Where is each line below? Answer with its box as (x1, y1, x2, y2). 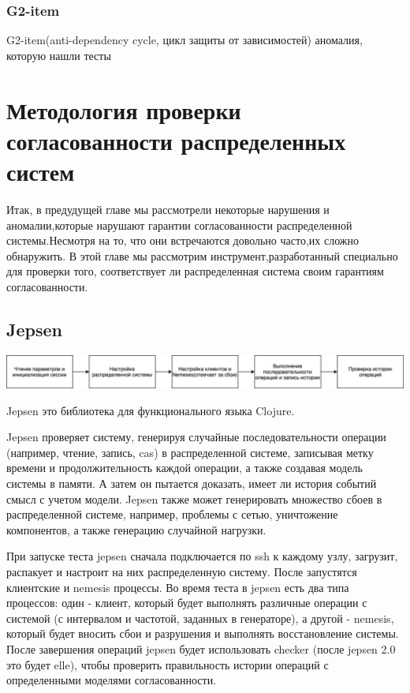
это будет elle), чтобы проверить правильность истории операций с (6, 656, 329, 672)
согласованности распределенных (6, 124, 346, 156)
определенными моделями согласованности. (6, 672, 217, 688)
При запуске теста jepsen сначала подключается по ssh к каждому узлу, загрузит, (6, 548, 398, 564)
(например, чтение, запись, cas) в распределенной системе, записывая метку (6, 444, 374, 460)
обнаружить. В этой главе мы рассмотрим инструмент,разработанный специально (6, 247, 398, 264)
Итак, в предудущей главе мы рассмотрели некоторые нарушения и (6, 200, 330, 217)
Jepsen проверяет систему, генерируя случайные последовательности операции (6, 429, 386, 445)
